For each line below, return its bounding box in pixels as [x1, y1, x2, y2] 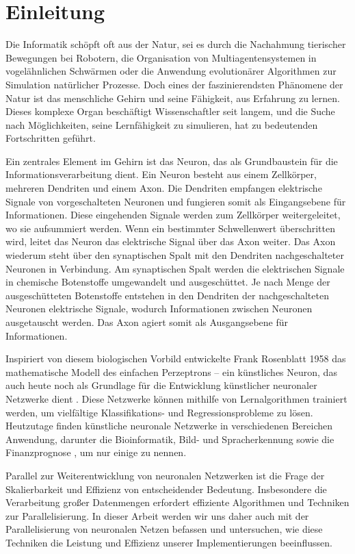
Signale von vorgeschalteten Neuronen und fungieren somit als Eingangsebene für [5, 194, 346, 208]
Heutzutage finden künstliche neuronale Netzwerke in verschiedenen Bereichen [5, 418, 333, 433]
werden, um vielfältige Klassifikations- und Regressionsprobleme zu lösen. [5, 405, 313, 419]
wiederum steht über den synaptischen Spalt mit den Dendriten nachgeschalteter [5, 248, 344, 262]
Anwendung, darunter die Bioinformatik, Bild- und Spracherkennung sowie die [5, 431, 334, 446]
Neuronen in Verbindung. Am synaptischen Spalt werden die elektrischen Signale [5, 261, 345, 275]
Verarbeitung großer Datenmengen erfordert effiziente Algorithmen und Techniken [5, 495, 350, 509]
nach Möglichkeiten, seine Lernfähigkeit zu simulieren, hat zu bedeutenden [5, 117, 318, 131]
